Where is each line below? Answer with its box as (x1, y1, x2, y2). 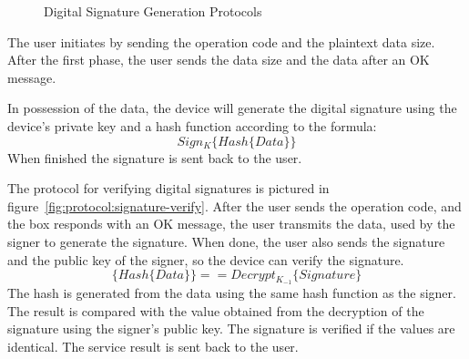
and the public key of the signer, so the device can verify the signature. (7, 250, 404, 269)
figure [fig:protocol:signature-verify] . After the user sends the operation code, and (7, 196, 462, 215)
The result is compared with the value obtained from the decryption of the (7, 301, 424, 320)
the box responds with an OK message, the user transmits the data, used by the (7, 214, 455, 233)
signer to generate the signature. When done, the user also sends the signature (7, 231, 445, 251)
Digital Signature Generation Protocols (44, 2, 262, 20)
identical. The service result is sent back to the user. (7, 336, 299, 355)
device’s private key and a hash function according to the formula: (7, 116, 377, 135)
